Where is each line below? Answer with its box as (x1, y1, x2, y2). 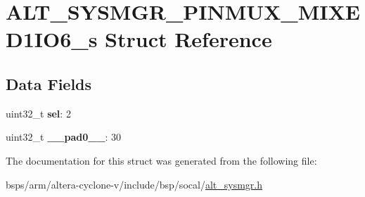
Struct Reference (105, 25, 272, 53)
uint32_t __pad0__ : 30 (6, 129, 122, 144)
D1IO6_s (6, 25, 98, 53)
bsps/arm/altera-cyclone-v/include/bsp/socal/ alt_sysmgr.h (6, 177, 262, 191)
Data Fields (6, 72, 92, 94)
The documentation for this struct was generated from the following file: (6, 153, 317, 167)
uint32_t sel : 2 (6, 106, 71, 120)
